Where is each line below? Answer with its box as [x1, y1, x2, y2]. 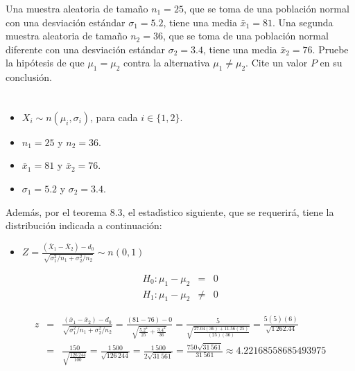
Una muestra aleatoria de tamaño [6, 1, 148, 15]
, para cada [90, 109, 138, 124]
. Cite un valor [245, 55, 308, 70]
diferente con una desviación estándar [6, 42, 166, 56]
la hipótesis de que [6, 55, 85, 70]
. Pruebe [312, 42, 349, 56]
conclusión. [6, 70, 52, 84]
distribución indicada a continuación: [6, 218, 162, 233]
